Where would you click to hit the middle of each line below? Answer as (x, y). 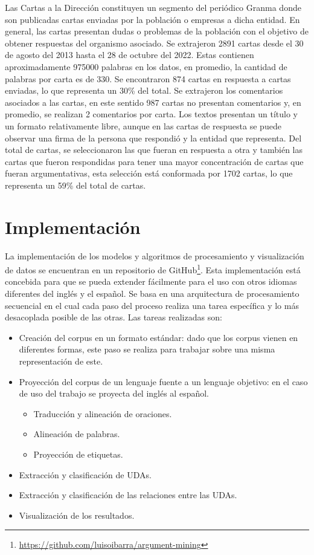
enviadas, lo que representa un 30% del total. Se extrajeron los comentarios (144, 90)
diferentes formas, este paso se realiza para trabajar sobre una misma (147, 349)
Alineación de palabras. (77, 434)
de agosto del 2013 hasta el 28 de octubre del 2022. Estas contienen (130, 55)
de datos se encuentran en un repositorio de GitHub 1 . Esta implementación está (153, 269)
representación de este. (61, 361)
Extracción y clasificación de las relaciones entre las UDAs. (128, 495)
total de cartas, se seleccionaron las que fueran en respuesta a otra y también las (154, 150)
